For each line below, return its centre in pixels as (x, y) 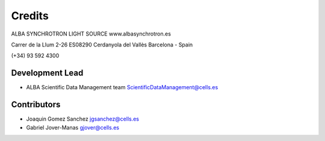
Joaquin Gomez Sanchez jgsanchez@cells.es (83, 119)
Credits (30, 16)
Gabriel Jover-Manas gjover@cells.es (73, 127)
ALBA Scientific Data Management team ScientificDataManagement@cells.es (122, 87)
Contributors (36, 105)
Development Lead (47, 73)
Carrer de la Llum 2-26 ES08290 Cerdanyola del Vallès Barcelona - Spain (102, 45)
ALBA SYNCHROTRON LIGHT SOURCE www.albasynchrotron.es (91, 34)
